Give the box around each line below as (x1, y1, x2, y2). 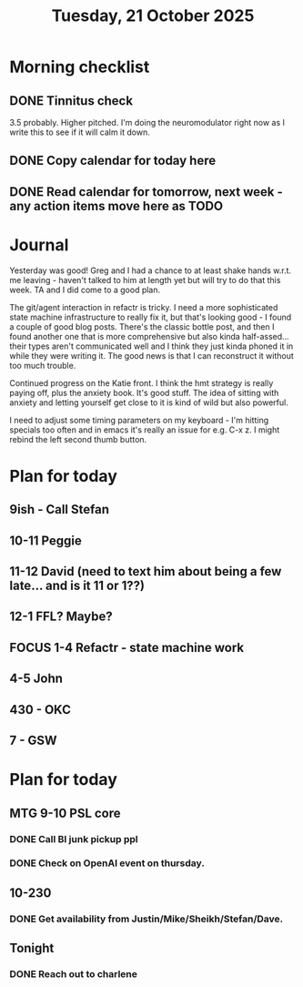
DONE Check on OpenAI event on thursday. (9, 857, 205, 870)
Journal (9, 234, 69, 255)
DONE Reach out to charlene (9, 968, 138, 981)
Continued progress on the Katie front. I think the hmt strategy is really (9, 377, 274, 388)
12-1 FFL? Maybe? (9, 609, 113, 625)
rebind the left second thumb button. (9, 433, 147, 444)
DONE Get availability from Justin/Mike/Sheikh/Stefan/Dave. (9, 912, 284, 925)
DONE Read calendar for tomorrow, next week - (9, 184, 284, 199)
